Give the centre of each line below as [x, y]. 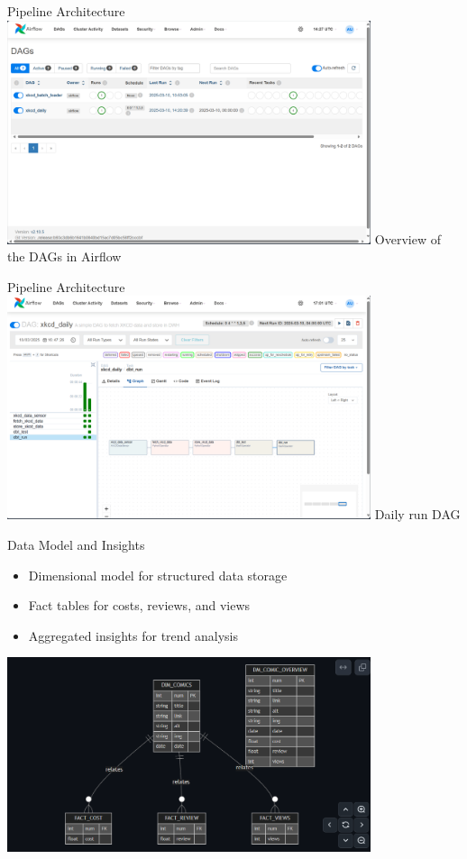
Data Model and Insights [76, 545]
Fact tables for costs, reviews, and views [139, 605]
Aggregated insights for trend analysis [133, 635]
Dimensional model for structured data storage [158, 575]
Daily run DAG [417, 514]
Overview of [407, 238]
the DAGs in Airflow [64, 256]
